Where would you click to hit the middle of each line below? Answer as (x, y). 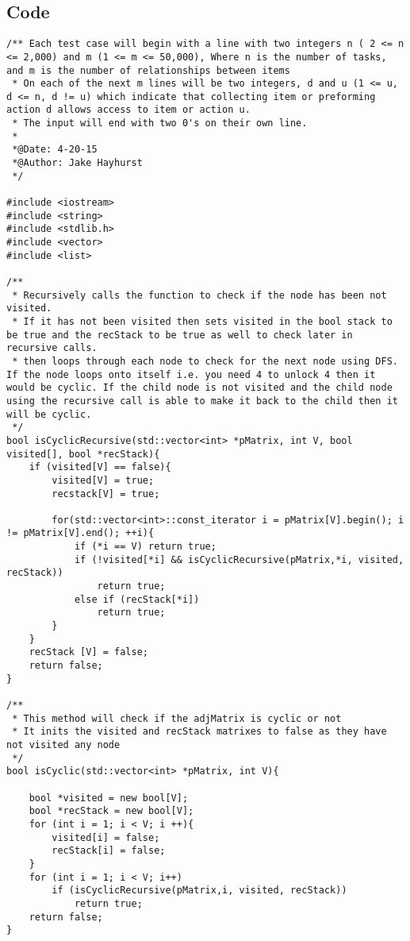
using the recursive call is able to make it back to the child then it (202, 401)
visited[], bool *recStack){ (83, 454)
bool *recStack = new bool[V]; (111, 811)
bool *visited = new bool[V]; (109, 798)
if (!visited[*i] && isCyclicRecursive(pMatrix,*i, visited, (239, 559)
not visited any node (63, 744)
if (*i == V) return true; (145, 547)
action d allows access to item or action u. (128, 110)
